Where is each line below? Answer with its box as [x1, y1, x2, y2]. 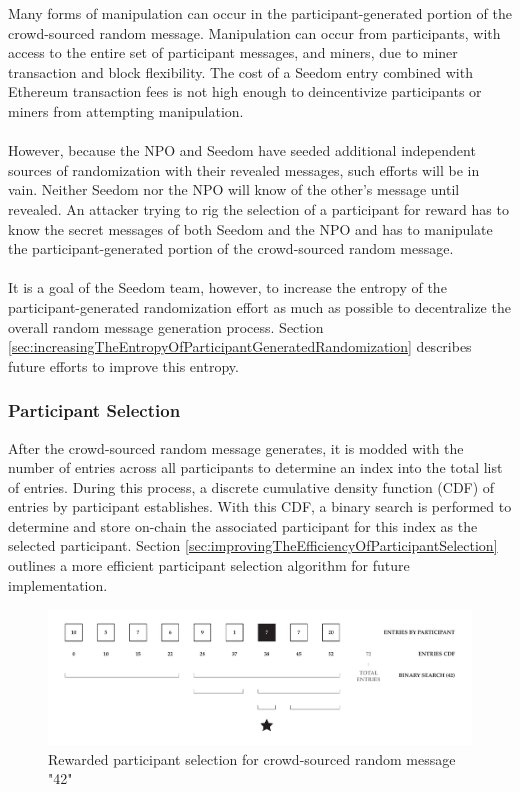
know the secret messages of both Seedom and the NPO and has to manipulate [8, 218, 493, 239]
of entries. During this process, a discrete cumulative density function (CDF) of [8, 476, 495, 497]
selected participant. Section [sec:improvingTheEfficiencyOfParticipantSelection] [8, 535, 498, 556]
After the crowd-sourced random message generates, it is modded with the [8, 437, 464, 458]
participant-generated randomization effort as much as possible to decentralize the [8, 296, 511, 317]
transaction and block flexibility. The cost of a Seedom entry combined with [8, 61, 473, 82]
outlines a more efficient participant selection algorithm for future [8, 555, 410, 576]
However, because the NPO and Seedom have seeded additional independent [8, 140, 476, 161]
